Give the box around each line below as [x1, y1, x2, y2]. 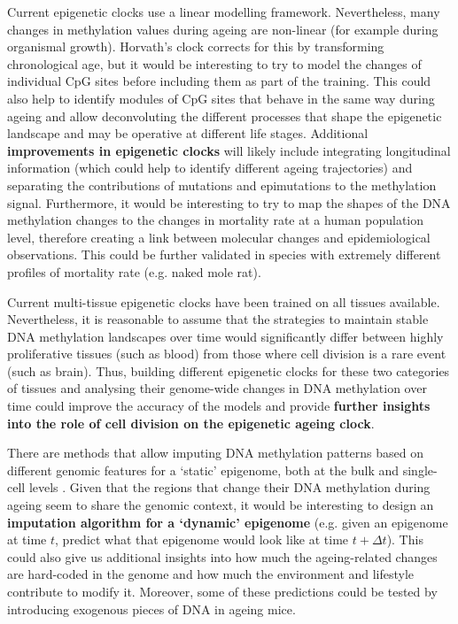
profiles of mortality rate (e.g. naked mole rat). [7, 262, 261, 281]
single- [402, 460, 438, 479]
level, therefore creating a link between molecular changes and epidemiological [7, 227, 431, 246]
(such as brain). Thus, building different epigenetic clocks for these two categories [7, 361, 450, 380]
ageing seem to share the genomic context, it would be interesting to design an [7, 496, 434, 514]
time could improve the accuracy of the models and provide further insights [7, 397, 431, 415]
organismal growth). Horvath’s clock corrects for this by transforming [7, 37, 384, 56]
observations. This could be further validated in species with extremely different [7, 245, 441, 264]
